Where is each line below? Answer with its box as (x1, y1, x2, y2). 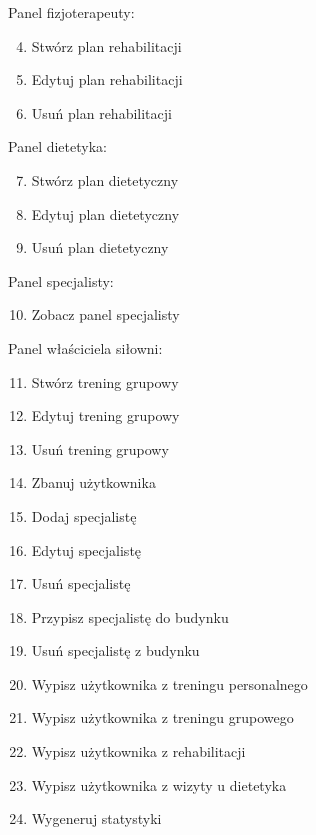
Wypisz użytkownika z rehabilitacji (31, 741, 246, 762)
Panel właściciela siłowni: (8, 337, 163, 358)
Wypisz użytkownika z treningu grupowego (31, 707, 294, 728)
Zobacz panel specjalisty (31, 304, 180, 325)
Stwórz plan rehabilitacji (31, 35, 182, 56)
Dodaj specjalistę (31, 505, 137, 526)
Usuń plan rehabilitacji (31, 102, 172, 123)
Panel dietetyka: (8, 136, 107, 157)
